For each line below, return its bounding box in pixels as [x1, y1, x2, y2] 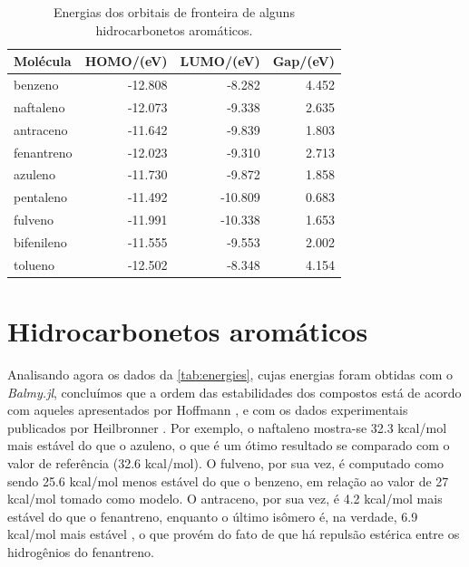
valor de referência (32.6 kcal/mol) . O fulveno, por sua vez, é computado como [7, 453, 444, 472]
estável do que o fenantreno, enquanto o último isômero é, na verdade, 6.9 [7, 506, 418, 525]
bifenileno [14, 232, 67, 251]
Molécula [14, 52, 72, 71]
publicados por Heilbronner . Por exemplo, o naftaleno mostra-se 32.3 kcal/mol [7, 418, 447, 437]
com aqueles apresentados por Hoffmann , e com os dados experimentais [7, 400, 408, 419]
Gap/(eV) [272, 52, 335, 71]
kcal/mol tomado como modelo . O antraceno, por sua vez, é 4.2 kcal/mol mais [7, 489, 443, 508]
